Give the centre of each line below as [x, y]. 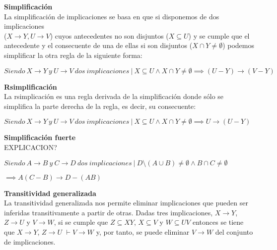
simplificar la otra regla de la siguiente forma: [73, 55]
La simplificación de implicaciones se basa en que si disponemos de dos [112, 16]
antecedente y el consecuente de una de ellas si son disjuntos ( [98, 45]
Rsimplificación [31, 86]
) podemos [238, 45]
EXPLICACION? [31, 147]
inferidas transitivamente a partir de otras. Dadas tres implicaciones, [108, 212]
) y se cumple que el [219, 35]
